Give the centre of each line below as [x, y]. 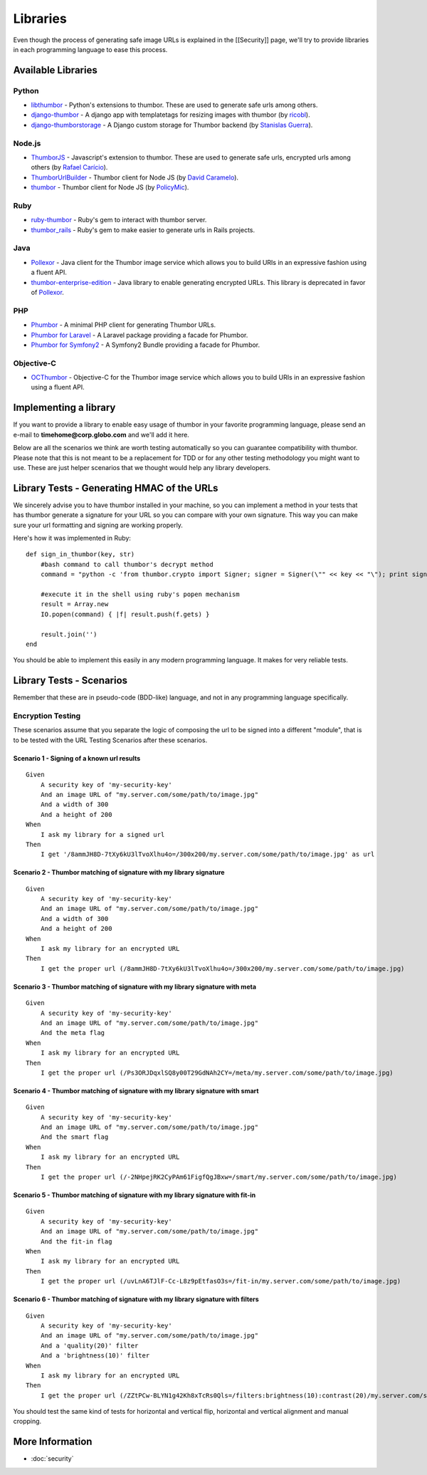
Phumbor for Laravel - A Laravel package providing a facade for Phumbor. [139, 335]
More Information [53, 1442]
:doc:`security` [52, 1459]
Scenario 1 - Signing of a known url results [77, 758]
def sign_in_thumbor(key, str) [80, 554]
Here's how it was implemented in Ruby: [72, 538]
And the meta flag [73, 1033]
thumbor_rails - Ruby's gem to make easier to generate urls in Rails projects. [143, 230]
